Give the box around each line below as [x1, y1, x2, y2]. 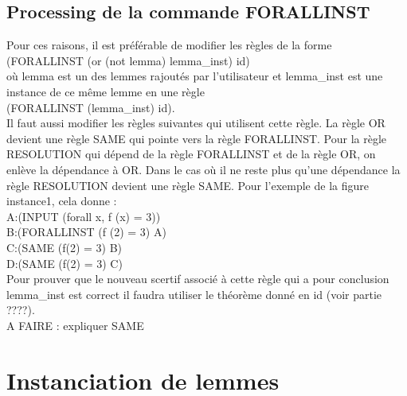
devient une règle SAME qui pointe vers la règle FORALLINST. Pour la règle [6, 130, 387, 146]
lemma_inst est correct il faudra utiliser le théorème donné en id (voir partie [6, 285, 382, 302]
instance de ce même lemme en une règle [6, 83, 205, 99]
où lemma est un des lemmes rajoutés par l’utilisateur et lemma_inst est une [6, 68, 383, 84]
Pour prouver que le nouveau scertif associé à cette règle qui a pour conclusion [6, 270, 389, 287]
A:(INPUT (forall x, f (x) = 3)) [6, 208, 161, 224]
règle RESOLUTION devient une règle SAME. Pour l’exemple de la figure [6, 177, 369, 193]
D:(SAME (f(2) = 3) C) [6, 254, 123, 271]
